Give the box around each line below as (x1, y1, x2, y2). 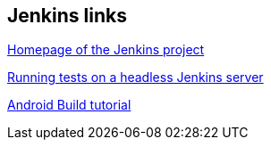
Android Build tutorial (7, 97, 131, 113)
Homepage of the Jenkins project (7, 42, 205, 58)
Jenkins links (7, 4, 127, 27)
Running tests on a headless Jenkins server (7, 69, 264, 86)
